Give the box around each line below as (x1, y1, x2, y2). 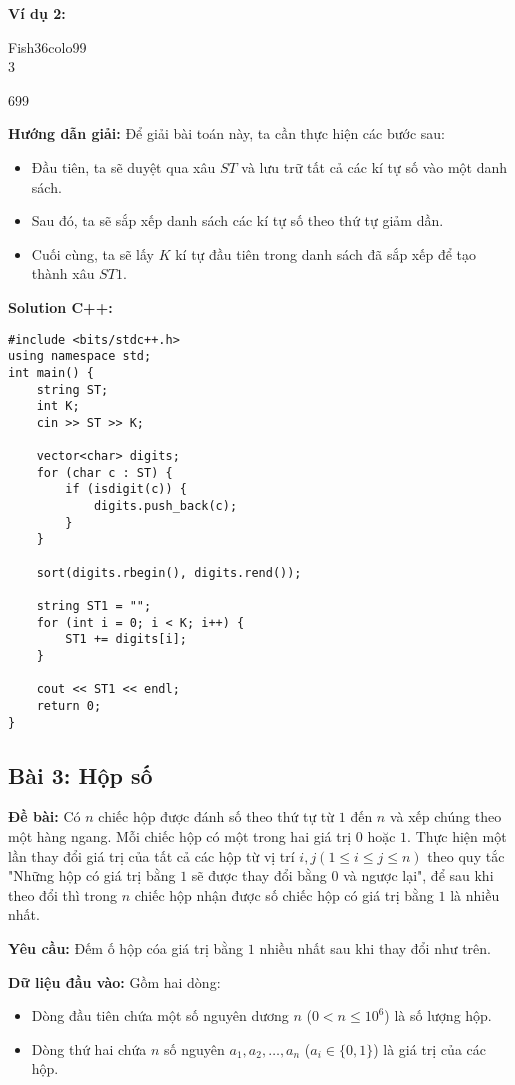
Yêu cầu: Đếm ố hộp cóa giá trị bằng (8, 938, 244, 959)
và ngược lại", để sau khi (343, 865, 494, 886)
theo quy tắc (427, 845, 505, 866)
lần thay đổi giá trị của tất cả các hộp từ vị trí (8, 845, 295, 866)
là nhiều (450, 884, 500, 905)
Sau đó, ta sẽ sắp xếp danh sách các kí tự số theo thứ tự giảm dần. (31, 210, 444, 231)
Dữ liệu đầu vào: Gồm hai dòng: (8, 971, 221, 992)
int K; (36, 399, 80, 414)
